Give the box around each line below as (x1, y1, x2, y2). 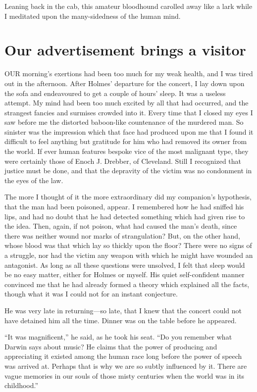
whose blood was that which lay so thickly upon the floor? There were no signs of (4, 240, 252, 250)
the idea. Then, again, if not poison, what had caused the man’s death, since (4, 221, 237, 231)
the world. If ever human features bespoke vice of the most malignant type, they (4, 146, 249, 156)
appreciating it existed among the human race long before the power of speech (4, 351, 242, 361)
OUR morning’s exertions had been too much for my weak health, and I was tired (4, 68, 253, 79)
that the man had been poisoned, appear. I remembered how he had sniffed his (4, 201, 244, 212)
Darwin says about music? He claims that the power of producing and (4, 341, 217, 351)
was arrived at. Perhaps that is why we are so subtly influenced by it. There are (4, 360, 247, 371)
